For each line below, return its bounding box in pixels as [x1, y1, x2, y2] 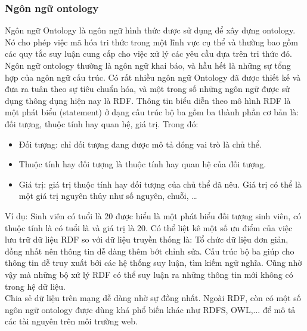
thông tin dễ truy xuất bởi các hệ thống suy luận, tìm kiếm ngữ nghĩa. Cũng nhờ [5, 256, 302, 269]
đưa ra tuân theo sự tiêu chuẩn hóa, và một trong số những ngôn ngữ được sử [5, 82, 290, 95]
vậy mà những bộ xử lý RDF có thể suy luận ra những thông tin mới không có [5, 268, 293, 280]
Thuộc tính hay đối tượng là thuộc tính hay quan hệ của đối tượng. [18, 158, 266, 170]
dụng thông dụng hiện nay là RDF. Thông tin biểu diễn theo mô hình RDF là [5, 94, 291, 106]
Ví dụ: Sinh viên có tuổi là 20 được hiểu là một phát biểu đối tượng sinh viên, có [5, 209, 302, 222]
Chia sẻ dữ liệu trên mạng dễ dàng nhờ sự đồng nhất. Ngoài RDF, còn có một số [5, 292, 301, 304]
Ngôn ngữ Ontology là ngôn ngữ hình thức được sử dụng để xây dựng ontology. [5, 24, 296, 36]
